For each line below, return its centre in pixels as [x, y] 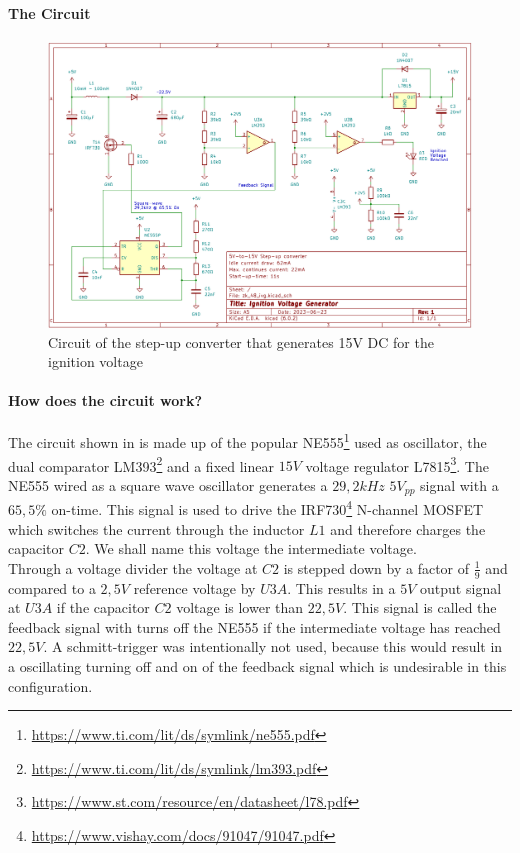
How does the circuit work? [105, 400]
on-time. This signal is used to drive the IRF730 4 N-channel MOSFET [267, 508]
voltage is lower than [240, 607]
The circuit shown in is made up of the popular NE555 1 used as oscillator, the [247, 441]
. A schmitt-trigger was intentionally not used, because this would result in [273, 646]
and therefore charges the [408, 528]
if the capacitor [103, 607]
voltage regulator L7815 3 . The [397, 464]
